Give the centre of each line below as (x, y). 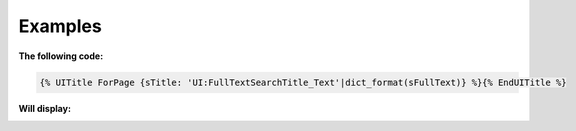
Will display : (45, 108)
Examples (60, 26)
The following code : (61, 56)
